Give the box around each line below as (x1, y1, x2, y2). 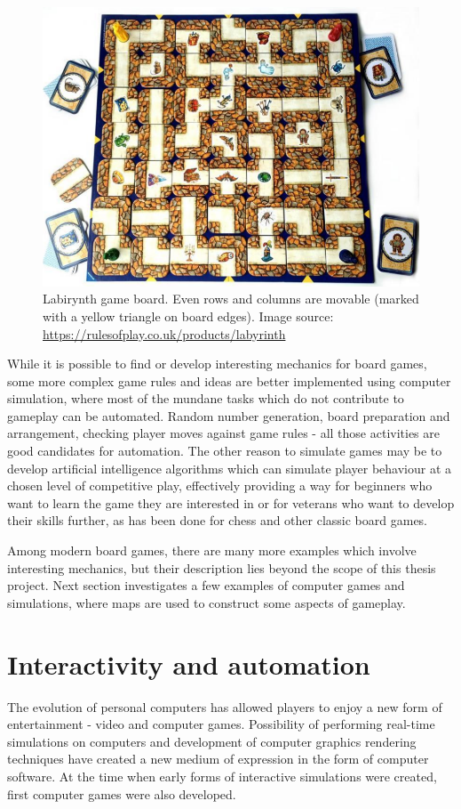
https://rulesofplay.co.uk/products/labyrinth (43, 324, 286, 343)
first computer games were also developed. (7, 784, 236, 803)
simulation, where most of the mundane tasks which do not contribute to (7, 389, 404, 408)
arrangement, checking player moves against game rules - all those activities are (7, 424, 441, 442)
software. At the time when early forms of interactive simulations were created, (7, 766, 437, 785)
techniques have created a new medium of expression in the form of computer (7, 749, 429, 768)
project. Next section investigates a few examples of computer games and (7, 576, 405, 595)
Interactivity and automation (7, 645, 370, 682)
